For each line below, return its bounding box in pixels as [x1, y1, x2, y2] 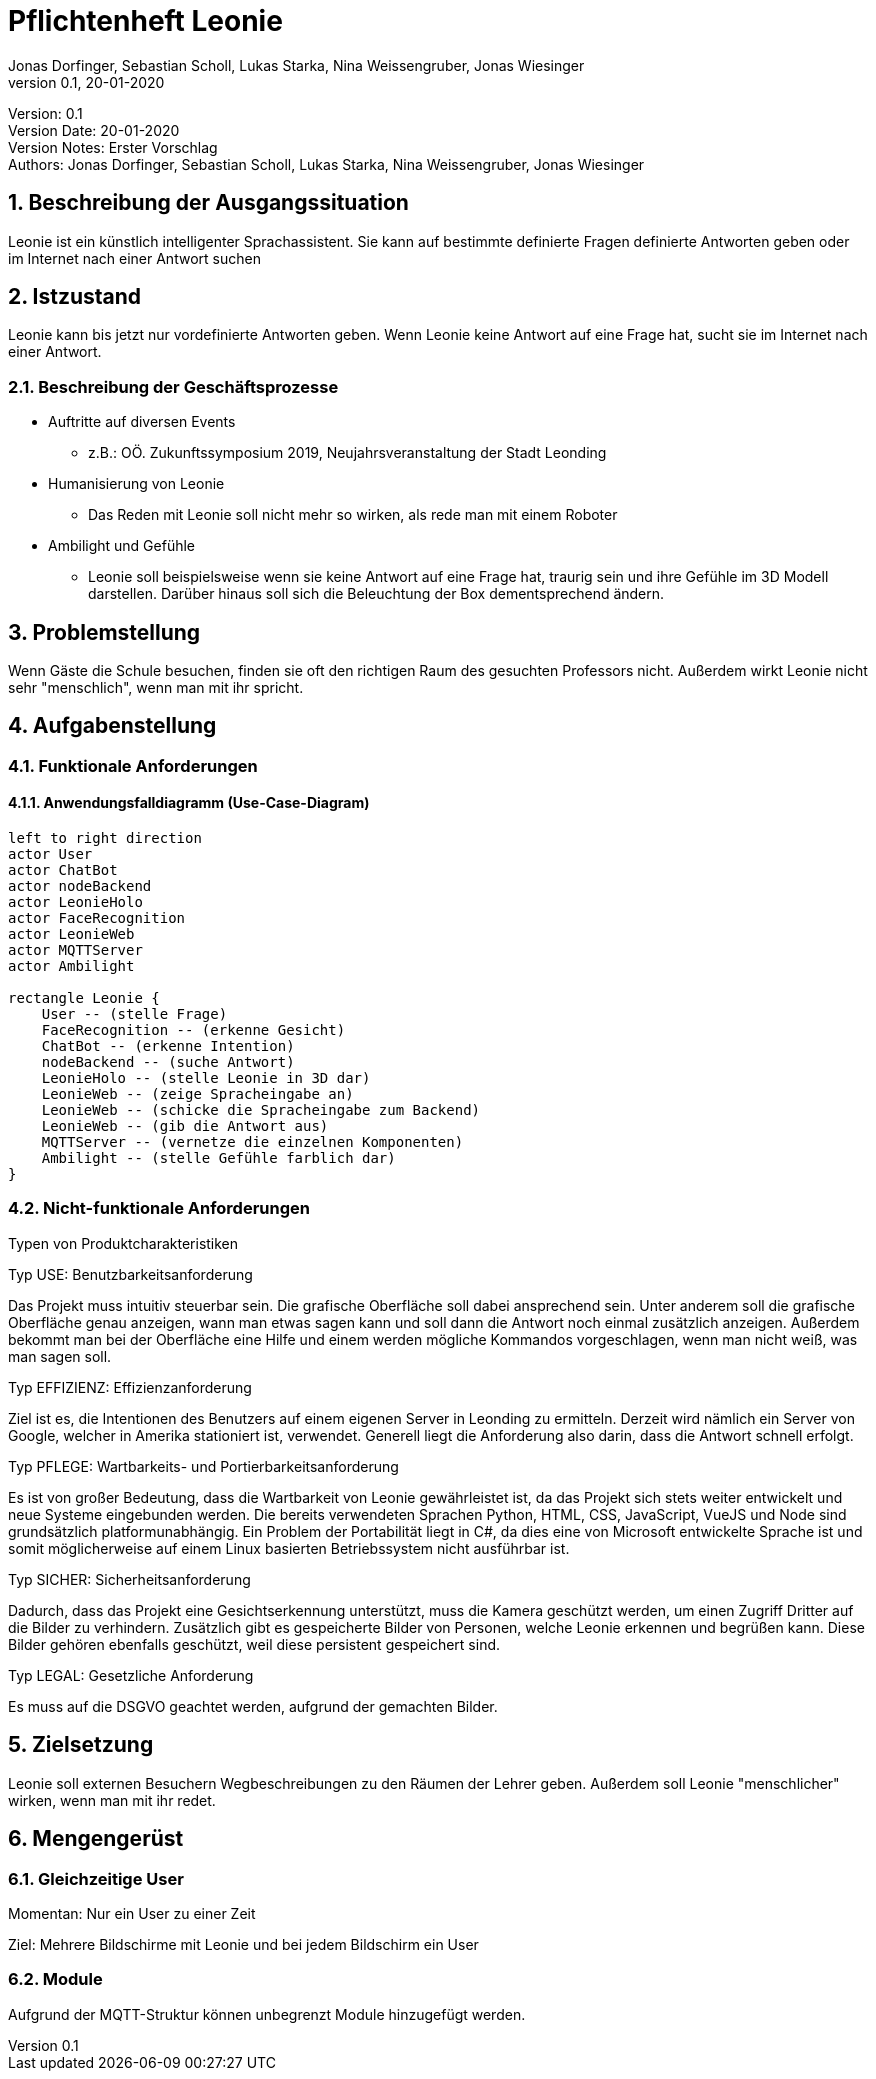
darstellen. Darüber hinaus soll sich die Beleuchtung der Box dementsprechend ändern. [88, 585, 665, 603]
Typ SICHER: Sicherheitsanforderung [8, 1570, 251, 1588]
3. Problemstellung [8, 619, 201, 645]
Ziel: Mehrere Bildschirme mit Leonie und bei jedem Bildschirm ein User [8, 1935, 479, 1953]
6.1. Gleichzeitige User [8, 1868, 184, 1889]
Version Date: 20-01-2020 [8, 121, 180, 139]
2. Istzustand [8, 284, 142, 310]
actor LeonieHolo [8, 894, 143, 911]
